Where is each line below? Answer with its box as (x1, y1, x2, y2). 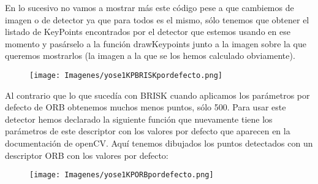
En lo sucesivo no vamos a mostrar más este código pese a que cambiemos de (5, 1, 294, 13)
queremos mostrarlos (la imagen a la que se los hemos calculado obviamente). (5, 49, 295, 62)
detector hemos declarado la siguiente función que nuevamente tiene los (5, 112, 273, 125)
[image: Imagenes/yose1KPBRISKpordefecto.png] (29, 71, 222, 80)
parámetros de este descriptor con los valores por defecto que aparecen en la (5, 125, 290, 137)
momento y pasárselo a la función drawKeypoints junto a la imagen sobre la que (5, 37, 306, 50)
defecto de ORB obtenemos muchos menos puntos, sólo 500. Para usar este (5, 101, 286, 113)
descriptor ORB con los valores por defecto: (5, 148, 168, 161)
